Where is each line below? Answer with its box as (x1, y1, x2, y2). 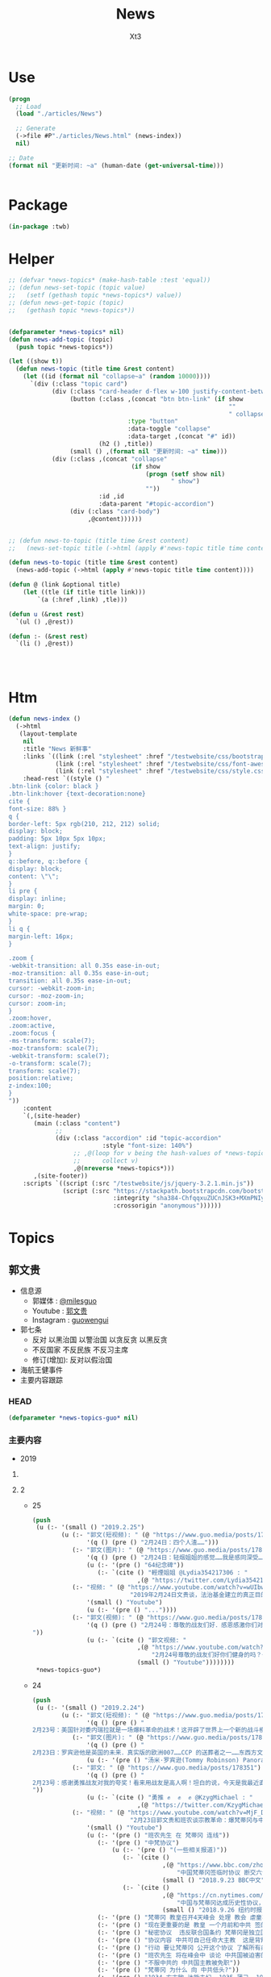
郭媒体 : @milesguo (31, 1296, 97, 1306)
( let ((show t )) (8, 357, 63, 365)
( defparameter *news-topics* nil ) (8, 327, 125, 336)
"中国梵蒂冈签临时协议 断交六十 (176, 1869, 269, 1877)
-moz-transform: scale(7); (8, 1044, 99, 1053)
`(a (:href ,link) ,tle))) (37, 595, 128, 603)
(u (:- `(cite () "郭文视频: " (85, 1636, 187, 1644)
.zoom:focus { (8, 1029, 56, 1037)
